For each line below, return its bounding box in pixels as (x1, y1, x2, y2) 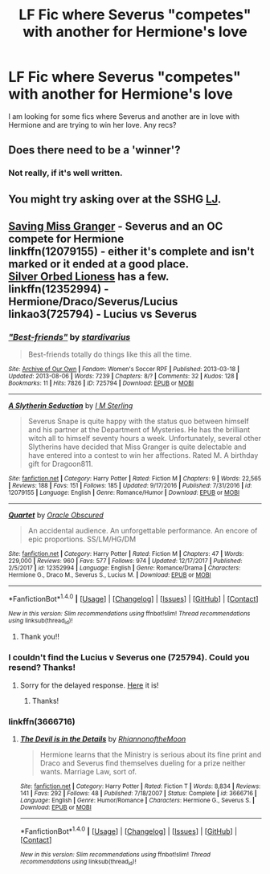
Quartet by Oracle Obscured (8, 510, 104, 520)
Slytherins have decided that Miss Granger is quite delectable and (27, 442, 247, 451)
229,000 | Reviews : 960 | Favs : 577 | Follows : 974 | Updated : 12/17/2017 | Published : (8, 557, 243, 566)
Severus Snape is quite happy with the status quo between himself (27, 416, 249, 427)
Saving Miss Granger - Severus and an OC (8, 219, 223, 234)
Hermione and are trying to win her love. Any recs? (8, 120, 177, 129)
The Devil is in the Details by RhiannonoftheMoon (19, 733, 186, 744)
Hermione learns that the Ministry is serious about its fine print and (39, 749, 262, 759)
